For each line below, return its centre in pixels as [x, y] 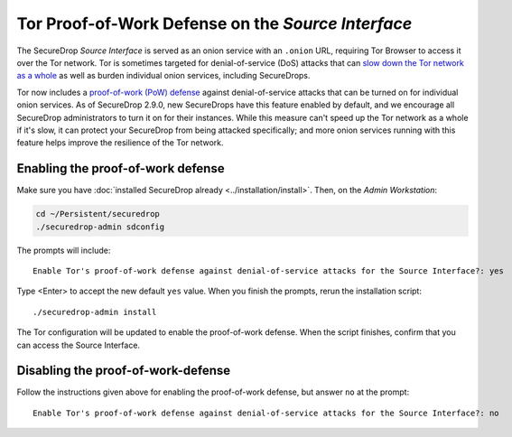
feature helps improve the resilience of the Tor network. [121, 143]
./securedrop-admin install [95, 312]
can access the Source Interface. [78, 345]
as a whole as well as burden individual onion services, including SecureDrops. [163, 76]
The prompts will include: [64, 250]
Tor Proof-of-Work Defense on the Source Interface [214, 23]
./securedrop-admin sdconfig [100, 227]
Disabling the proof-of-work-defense [124, 371]
